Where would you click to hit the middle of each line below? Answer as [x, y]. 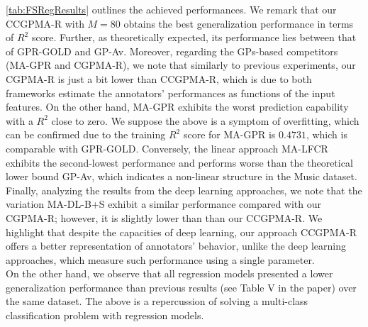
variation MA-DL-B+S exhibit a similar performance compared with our [164, 204]
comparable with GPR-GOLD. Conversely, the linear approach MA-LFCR [167, 148]
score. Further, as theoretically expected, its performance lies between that [194, 37]
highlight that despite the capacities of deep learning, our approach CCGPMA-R [182, 232]
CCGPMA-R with [45, 23]
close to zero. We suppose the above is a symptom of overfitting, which [205, 120]
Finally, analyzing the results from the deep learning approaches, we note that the [184, 190]
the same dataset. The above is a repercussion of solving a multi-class [157, 301]
